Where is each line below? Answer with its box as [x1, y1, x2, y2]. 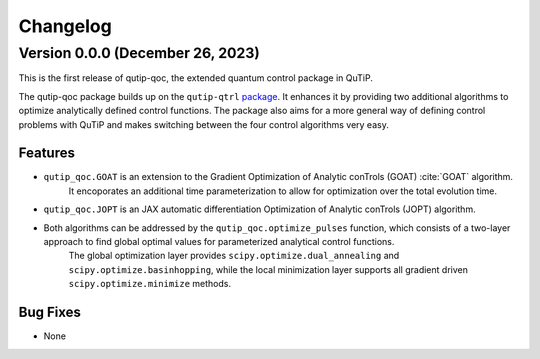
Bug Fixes [18, 304, 82, 321]
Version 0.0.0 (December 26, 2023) [18, 44, 260, 62]
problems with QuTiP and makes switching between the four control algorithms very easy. [18, 118, 389, 130]
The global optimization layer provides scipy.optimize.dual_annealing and [68, 250, 400, 262]
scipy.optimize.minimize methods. [68, 278, 232, 290]
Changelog [18, 15, 112, 37]
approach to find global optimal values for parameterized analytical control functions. [43, 236, 395, 248]
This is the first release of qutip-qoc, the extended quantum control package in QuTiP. [18, 72, 374, 84]
